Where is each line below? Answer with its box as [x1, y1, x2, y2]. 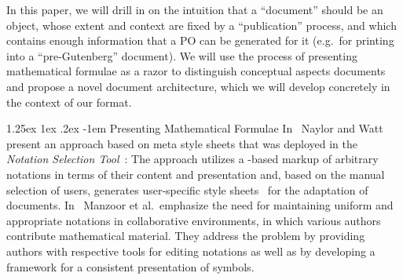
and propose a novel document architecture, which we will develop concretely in [6, 78, 390, 94]
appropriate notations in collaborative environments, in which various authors [6, 212, 381, 228]
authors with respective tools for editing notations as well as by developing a [6, 242, 376, 259]
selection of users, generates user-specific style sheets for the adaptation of [6, 181, 368, 198]
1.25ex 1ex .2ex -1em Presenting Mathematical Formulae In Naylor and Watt [6, 120, 383, 136]
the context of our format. [6, 93, 132, 110]
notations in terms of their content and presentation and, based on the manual [6, 165, 385, 182]
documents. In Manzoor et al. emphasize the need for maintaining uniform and [6, 197, 394, 213]
